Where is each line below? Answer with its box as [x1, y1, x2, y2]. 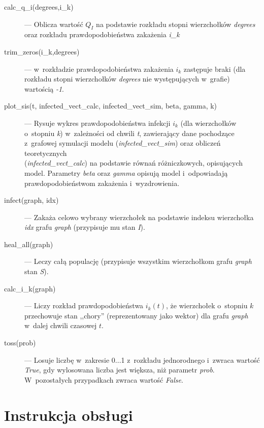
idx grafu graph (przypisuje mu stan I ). [24, 222, 145, 232]
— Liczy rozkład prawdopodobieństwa [24, 300, 144, 311]
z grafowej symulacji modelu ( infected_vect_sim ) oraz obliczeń [24, 138, 221, 148]
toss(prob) [4, 337, 36, 348]
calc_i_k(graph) [4, 283, 56, 293]
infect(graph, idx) [4, 195, 59, 205]
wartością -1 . [24, 83, 64, 94]
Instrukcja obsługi [4, 404, 133, 425]
